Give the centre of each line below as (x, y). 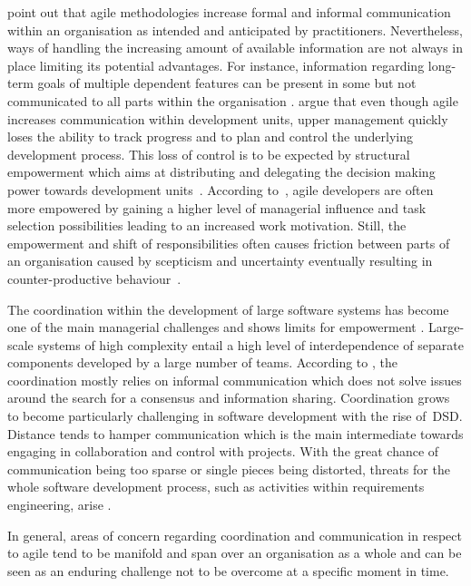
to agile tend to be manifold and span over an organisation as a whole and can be (235, 553)
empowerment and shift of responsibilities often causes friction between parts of (229, 243)
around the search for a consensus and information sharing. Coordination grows (229, 398)
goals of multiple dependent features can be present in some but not (227, 83)
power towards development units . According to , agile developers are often (221, 189)
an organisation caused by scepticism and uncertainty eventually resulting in (220, 261)
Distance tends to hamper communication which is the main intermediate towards (235, 433)
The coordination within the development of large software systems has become (228, 309)
